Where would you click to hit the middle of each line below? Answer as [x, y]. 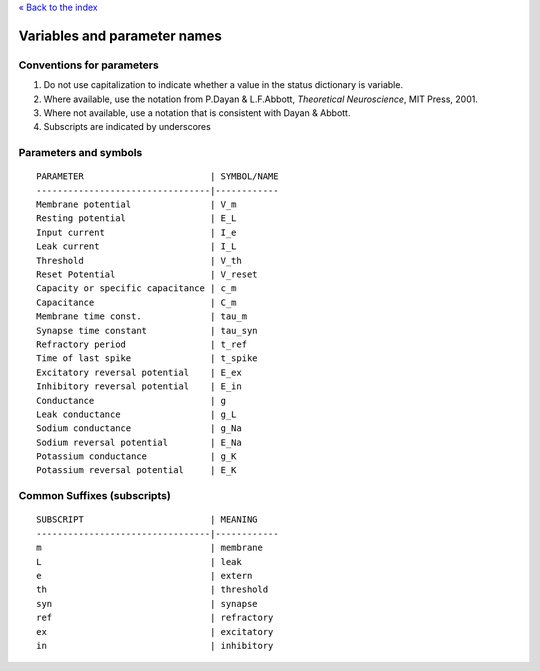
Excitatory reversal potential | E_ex [139, 372]
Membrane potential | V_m [136, 204]
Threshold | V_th [139, 260]
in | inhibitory [155, 645]
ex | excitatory [155, 631]
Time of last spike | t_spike [147, 358]
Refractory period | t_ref [142, 344]
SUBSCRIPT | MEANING [147, 519]
